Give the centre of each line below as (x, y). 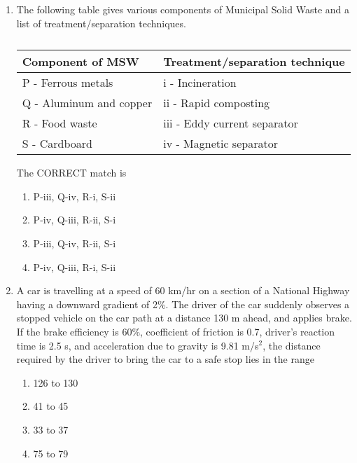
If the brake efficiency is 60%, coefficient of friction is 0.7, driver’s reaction (176, 331)
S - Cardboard (57, 144)
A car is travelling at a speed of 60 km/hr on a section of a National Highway (183, 290)
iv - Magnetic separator (220, 144)
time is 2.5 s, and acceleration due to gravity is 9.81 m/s (138, 345)
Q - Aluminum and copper (87, 103)
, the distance (292, 345)
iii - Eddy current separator (231, 123)
